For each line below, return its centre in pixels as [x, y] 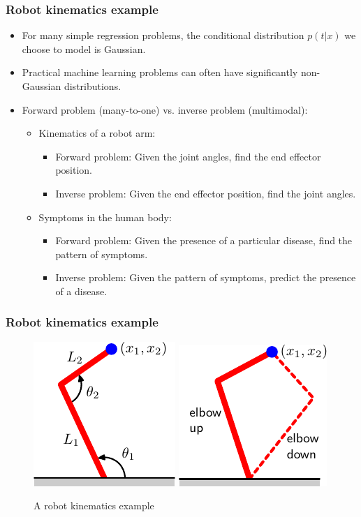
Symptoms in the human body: [105, 217]
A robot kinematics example [94, 505]
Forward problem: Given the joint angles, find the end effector [188, 156]
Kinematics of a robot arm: [97, 133]
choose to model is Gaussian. [84, 48]
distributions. [93, 86]
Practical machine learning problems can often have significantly [160, 72]
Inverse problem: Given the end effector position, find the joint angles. [206, 193]
